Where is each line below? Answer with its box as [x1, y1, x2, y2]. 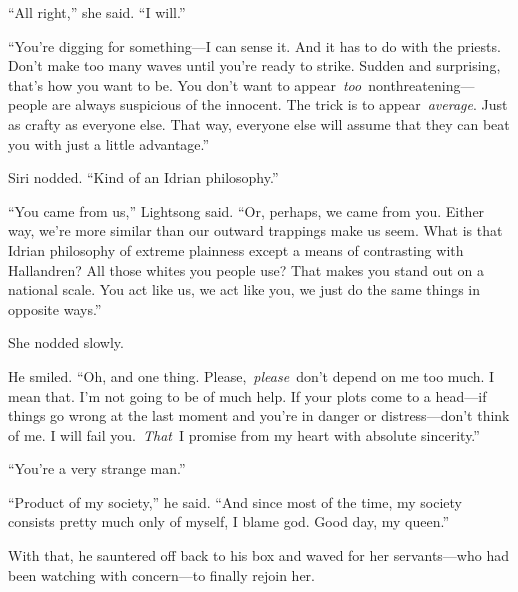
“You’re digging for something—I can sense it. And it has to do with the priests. [8, 35, 501, 56]
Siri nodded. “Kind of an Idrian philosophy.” [8, 167, 279, 188]
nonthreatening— [368, 74, 475, 95]
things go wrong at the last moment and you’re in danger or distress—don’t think [8, 405, 510, 426]
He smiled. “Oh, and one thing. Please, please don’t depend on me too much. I [8, 365, 495, 386]
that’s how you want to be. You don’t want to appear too [8, 74, 362, 95]
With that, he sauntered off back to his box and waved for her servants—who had [8, 545, 509, 566]
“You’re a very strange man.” [8, 458, 186, 479]
